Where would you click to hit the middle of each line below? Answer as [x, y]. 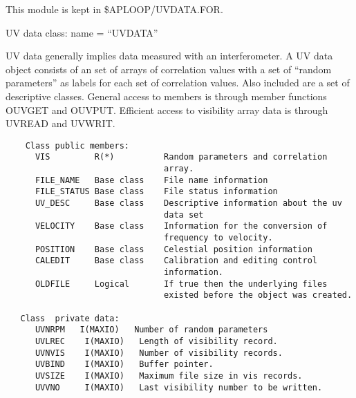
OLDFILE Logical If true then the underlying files [181, 284]
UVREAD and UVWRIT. [60, 123]
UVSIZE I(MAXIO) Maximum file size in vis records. [169, 376]
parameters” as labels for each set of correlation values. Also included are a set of [178, 83]
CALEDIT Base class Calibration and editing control [176, 261]
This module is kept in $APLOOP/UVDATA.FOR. [114, 9]
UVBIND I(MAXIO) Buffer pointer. [124, 364]
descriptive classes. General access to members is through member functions [166, 96]
